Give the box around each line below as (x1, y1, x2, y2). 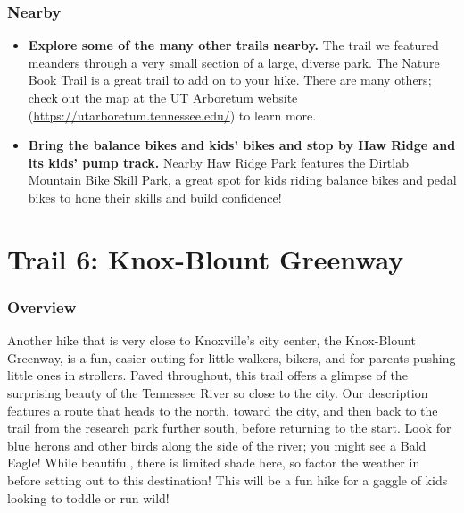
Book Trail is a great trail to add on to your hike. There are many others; (28, 70, 432, 89)
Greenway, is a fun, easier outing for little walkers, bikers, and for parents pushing (7, 348, 456, 367)
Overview (7, 295, 77, 318)
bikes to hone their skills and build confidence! (28, 187, 282, 206)
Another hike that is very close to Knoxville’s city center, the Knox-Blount (7, 331, 416, 350)
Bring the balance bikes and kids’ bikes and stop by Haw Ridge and (28, 136, 456, 154)
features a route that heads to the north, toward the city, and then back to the (7, 401, 438, 419)
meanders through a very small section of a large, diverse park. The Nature (28, 53, 440, 71)
